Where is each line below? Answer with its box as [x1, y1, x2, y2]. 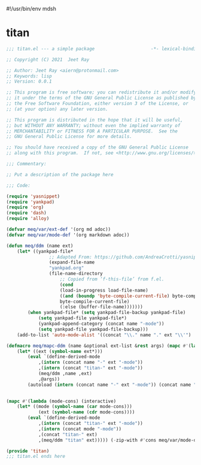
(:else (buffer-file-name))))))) [59, 304, 144, 310]
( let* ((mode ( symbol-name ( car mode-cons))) [17, 404, 133, 410]
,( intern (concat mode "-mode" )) [38, 425, 121, 432]
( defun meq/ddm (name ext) [6, 243, 74, 249]
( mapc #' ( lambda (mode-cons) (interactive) [6, 398, 117, 404]
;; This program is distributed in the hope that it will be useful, [6, 117, 184, 123]
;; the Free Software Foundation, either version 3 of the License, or [6, 101, 188, 107]
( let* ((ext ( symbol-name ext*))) [17, 348, 103, 354]
